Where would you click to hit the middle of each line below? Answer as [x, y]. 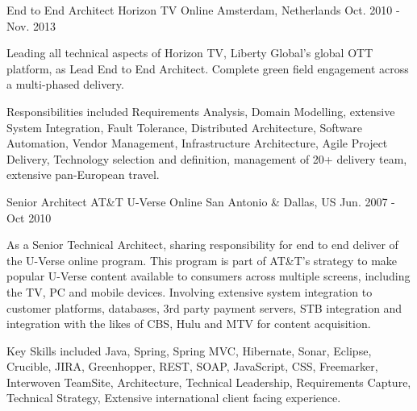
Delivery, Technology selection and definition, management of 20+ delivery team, [207, 158]
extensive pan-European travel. [83, 174]
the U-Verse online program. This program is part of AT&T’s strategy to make [202, 260]
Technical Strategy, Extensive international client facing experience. [174, 398]
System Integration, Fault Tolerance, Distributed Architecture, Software [185, 127]
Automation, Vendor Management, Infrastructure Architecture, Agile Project [197, 143]
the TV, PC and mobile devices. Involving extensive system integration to [190, 291]
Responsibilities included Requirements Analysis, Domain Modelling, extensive [201, 111]
